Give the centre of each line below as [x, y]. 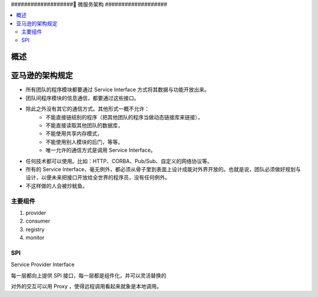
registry [35, 229]
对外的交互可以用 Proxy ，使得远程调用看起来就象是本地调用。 [86, 286]
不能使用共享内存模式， [74, 133]
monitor [35, 238]
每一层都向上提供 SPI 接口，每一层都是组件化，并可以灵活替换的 [89, 275]
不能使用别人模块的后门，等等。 [84, 142]
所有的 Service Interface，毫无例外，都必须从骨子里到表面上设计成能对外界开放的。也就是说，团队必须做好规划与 [163, 169]
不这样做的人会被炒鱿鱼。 [57, 185]
